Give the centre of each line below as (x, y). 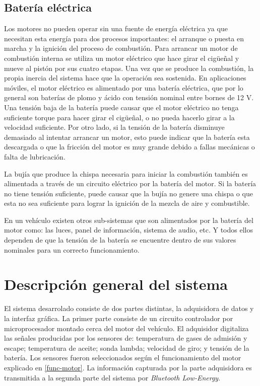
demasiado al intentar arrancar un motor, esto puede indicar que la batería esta (127, 137)
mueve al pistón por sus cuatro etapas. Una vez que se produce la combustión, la (129, 68)
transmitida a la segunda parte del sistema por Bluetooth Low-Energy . (112, 377)
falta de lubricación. (35, 156)
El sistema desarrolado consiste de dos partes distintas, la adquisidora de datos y (129, 308)
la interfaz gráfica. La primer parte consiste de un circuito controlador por (119, 318)
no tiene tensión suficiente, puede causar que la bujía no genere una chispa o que (128, 193)
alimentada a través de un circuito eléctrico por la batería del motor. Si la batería (130, 183)
